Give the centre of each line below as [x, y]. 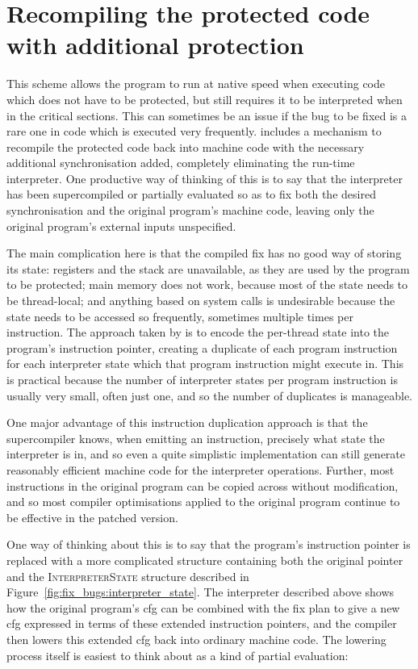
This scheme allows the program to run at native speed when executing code [196, 84]
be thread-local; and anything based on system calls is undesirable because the [201, 301]
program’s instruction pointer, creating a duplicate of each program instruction [202, 347]
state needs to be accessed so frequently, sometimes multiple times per [180, 316]
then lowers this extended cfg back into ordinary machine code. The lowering [196, 639]
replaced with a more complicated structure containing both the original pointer [205, 560]
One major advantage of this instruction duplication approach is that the [187, 422]
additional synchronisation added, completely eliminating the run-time [181, 163]
